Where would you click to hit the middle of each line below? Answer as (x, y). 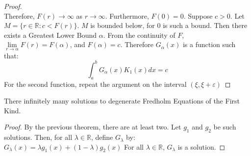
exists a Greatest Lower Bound (50, 35)
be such (225, 127)
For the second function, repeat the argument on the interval (95, 84)
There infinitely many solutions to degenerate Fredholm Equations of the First (122, 101)
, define (102, 137)
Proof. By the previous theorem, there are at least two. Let (93, 127)
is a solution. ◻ (201, 146)
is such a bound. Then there (205, 25)
